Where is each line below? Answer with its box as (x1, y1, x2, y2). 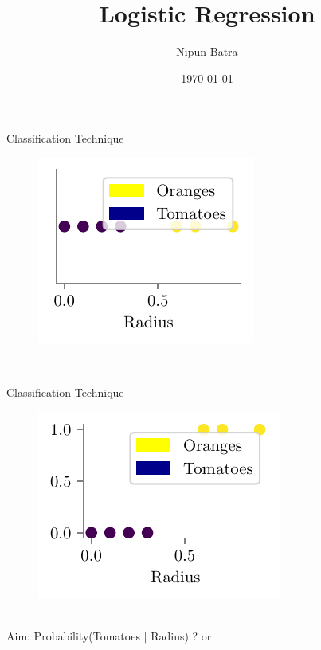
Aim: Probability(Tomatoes (6, 627, 140, 644)
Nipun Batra (176, 43, 238, 60)
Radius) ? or (151, 627, 212, 644)
